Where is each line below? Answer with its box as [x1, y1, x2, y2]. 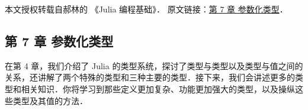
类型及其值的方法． [12, 94, 88, 106]
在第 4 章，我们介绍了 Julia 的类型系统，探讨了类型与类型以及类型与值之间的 [5, 59, 303, 72]
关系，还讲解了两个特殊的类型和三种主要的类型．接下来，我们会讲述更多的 [5, 71, 295, 83]
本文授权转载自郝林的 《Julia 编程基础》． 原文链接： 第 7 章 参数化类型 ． [5, 3, 288, 15]
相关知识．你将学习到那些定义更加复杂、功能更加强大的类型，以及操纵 [21, 82, 295, 95]
